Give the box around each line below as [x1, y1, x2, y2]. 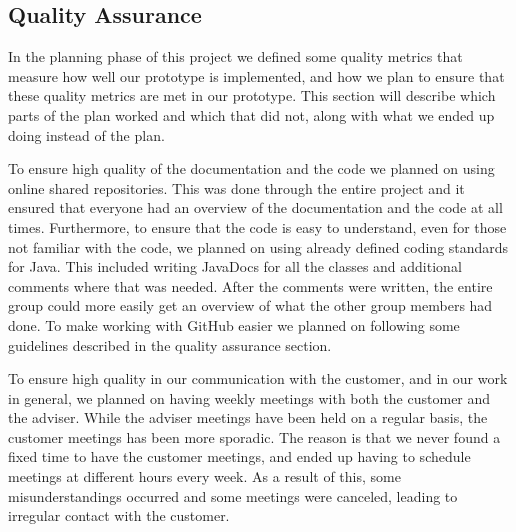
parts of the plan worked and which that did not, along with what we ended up [8, 104, 495, 125]
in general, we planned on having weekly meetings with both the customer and [8, 387, 491, 408]
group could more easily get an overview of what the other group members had [8, 295, 493, 316]
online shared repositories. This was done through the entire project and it [8, 177, 465, 198]
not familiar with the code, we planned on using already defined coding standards [8, 236, 509, 257]
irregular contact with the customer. [8, 505, 230, 526]
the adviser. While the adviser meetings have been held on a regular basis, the [8, 407, 488, 428]
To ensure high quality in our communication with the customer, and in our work [8, 368, 508, 389]
